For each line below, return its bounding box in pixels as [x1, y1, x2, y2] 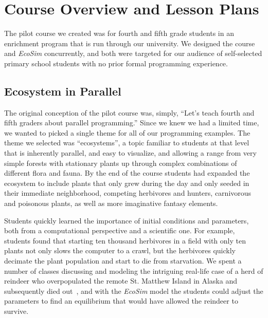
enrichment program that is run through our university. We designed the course [4, 38, 255, 48]
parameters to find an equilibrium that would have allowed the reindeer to [4, 295, 238, 306]
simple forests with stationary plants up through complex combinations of [4, 157, 237, 168]
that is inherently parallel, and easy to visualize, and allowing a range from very [4, 147, 257, 158]
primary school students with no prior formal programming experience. [4, 58, 228, 68]
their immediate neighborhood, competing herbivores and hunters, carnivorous [4, 188, 252, 198]
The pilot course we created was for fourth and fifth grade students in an [4, 28, 234, 39]
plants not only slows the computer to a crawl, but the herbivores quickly [4, 245, 236, 256]
